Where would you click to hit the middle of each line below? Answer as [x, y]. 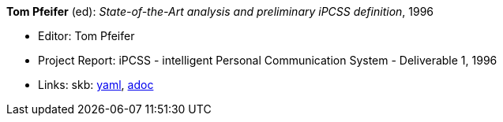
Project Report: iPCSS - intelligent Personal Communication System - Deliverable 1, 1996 [268, 60]
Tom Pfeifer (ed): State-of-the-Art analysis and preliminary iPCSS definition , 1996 [220, 11]
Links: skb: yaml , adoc [96, 85]
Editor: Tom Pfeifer [86, 36]
